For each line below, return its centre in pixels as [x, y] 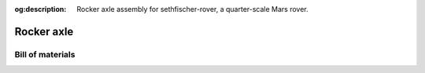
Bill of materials [45, 54]
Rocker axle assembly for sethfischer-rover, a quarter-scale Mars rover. [192, 9]
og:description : [41, 9]
